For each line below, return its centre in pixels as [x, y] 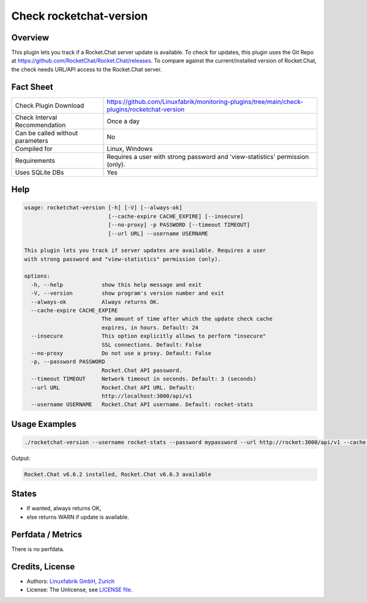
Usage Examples [44, 424]
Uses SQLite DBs [39, 172]
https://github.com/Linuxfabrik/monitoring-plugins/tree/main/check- [205, 102]
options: [37, 276]
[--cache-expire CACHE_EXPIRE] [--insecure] [176, 216]
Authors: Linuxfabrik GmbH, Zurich [71, 581]
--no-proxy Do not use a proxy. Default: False [121, 353]
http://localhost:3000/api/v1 [146, 396]
